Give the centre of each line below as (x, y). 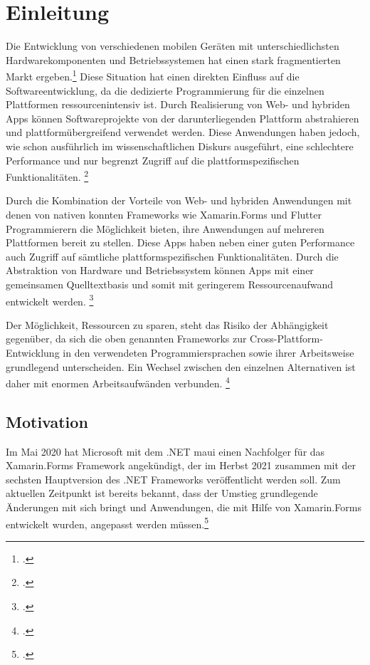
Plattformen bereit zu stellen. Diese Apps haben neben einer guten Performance (180, 242)
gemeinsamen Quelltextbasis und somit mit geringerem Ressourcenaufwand (170, 284)
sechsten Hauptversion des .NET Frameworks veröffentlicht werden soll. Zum (173, 479)
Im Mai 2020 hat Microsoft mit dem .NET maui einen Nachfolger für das (165, 451)
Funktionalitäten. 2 (47, 176)
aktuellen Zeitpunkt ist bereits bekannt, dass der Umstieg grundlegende (162, 493)
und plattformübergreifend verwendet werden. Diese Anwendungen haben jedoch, (183, 132)
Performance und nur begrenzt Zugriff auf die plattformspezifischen (153, 160)
